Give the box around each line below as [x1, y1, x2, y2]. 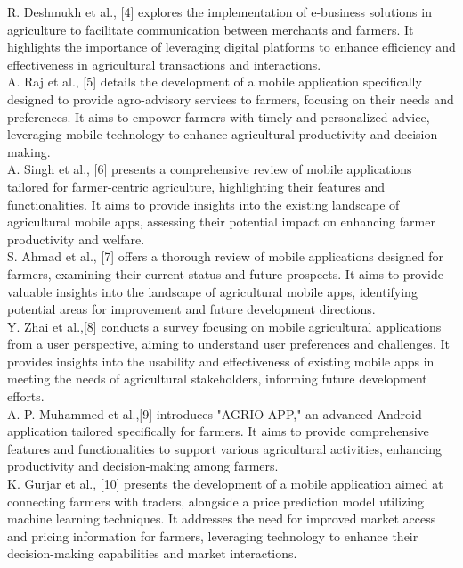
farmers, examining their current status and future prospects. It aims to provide [7, 264, 444, 283]
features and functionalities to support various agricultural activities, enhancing [7, 439, 442, 457]
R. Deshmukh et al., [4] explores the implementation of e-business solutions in [7, 3, 432, 21]
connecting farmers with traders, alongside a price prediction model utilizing [7, 491, 424, 510]
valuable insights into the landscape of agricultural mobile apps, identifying [7, 282, 418, 300]
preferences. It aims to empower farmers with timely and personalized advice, [7, 107, 430, 126]
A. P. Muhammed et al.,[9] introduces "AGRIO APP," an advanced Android [7, 404, 422, 423]
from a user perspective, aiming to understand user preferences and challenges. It [7, 334, 450, 353]
